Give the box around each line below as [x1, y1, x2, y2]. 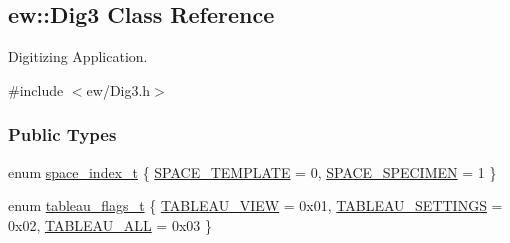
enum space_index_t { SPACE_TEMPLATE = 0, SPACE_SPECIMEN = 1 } [8, 161, 497, 182]
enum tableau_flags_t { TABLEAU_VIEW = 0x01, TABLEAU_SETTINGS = [8, 195, 503, 216]
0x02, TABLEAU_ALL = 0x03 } [8, 214, 212, 235]
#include [8, 79, 64, 100]
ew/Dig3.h [86, 79, 151, 100]
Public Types [8, 122, 117, 147]
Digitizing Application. [8, 46, 148, 67]
